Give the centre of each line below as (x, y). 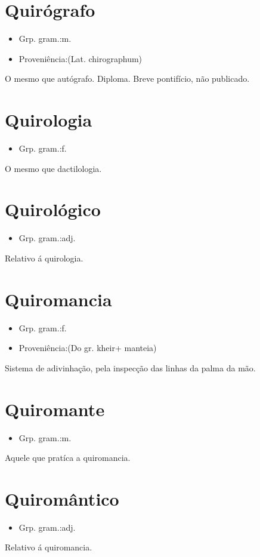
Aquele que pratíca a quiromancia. (68, 458)
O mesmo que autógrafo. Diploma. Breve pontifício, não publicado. (127, 79)
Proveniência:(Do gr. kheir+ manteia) (88, 348)
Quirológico (53, 209)
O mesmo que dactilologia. (53, 168)
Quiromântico (62, 498)
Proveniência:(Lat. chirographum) (81, 58)
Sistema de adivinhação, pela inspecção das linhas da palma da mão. (130, 367)
